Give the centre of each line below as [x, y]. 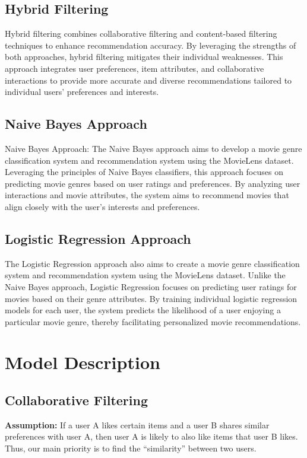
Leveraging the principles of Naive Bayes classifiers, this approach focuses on [144, 172]
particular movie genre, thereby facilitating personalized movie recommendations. [153, 321]
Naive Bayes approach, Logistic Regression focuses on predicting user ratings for [151, 286]
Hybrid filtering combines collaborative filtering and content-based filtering [141, 34]
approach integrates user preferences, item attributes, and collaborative [134, 68]
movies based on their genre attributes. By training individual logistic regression [151, 298]
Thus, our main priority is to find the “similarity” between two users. [131, 448]
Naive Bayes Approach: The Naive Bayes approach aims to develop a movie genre [153, 148]
